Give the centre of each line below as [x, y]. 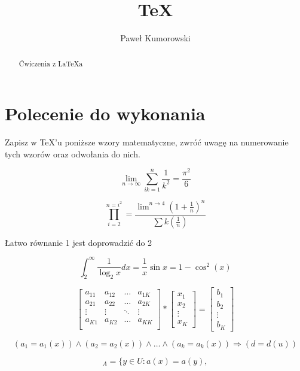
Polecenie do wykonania [105, 113]
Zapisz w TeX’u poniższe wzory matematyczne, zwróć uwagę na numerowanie [147, 142]
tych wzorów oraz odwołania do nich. [73, 153]
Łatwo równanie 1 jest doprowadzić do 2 [79, 242]
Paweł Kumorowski [155, 38]
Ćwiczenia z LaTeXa [51, 63]
